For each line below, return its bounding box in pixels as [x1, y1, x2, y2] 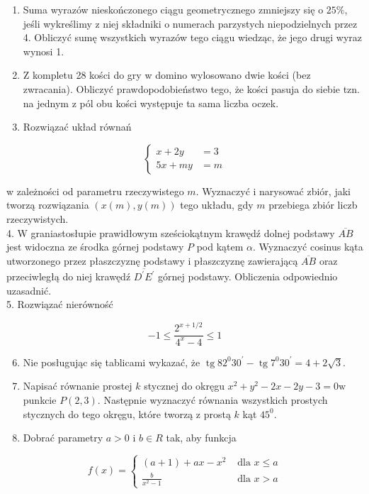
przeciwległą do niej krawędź [6, 269, 131, 284]
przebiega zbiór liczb [268, 197, 358, 212]
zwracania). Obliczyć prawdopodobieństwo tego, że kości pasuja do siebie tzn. [23, 81, 360, 96]
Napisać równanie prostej [23, 378, 132, 393]
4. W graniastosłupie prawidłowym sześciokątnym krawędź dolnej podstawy [6, 225, 335, 240]
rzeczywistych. [6, 211, 69, 226]
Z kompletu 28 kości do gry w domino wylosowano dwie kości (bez [23, 67, 311, 82]
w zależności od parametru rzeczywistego [6, 183, 184, 198]
